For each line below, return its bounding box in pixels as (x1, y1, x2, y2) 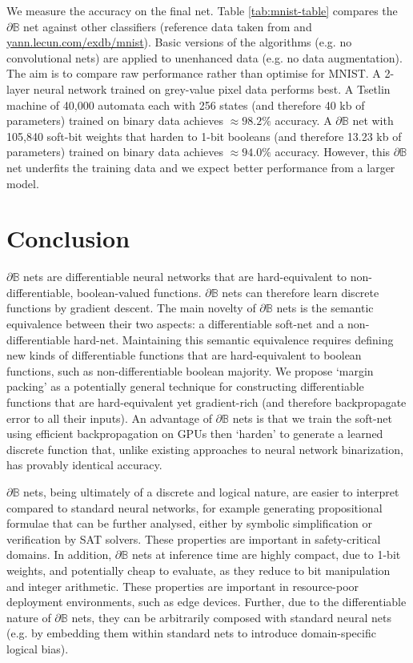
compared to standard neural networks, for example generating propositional (6, 499, 383, 516)
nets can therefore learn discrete (222, 283, 379, 300)
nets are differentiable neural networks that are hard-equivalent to (23, 268, 347, 285)
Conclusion (6, 222, 130, 255)
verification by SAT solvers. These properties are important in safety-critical (6, 530, 381, 547)
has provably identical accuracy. (6, 456, 162, 473)
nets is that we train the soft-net (232, 409, 393, 426)
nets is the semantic (276, 299, 374, 316)
